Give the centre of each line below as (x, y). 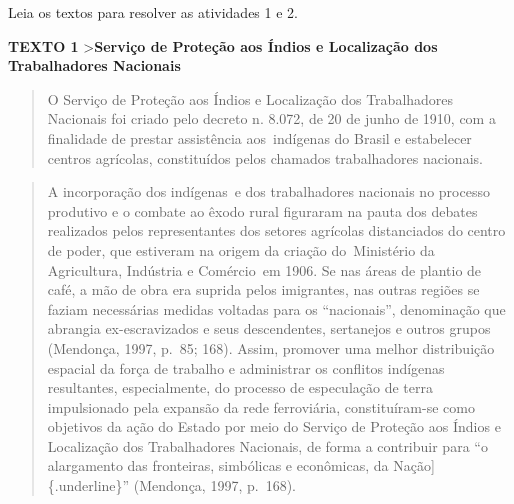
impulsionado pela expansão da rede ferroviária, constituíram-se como (261, 406)
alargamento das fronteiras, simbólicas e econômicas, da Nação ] (241, 465)
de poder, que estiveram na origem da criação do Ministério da (241, 249)
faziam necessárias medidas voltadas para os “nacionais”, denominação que (276, 308)
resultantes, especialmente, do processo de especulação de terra (240, 387)
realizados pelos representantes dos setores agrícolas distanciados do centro (276, 230)
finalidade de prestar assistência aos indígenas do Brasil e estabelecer (259, 137)
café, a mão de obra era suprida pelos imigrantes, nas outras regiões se (263, 289)
